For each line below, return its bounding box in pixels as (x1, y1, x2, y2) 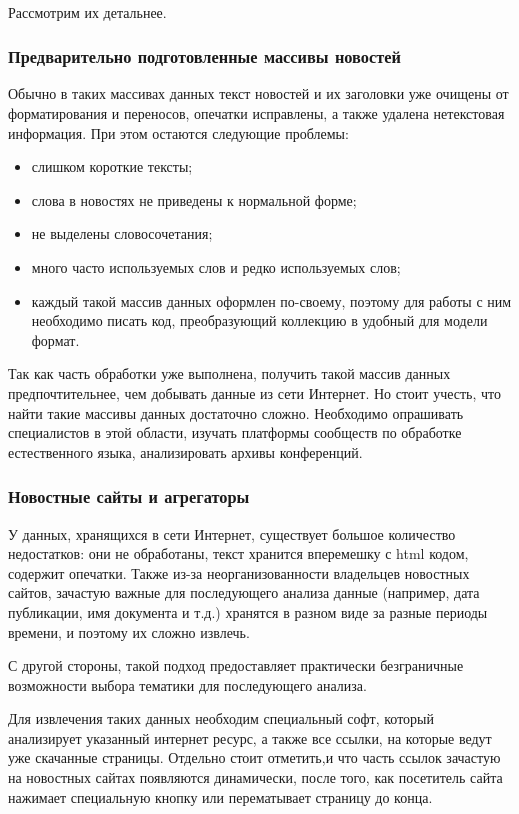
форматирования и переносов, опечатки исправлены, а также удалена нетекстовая (8, 103, 505, 123)
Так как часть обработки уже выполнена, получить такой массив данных (8, 363, 451, 384)
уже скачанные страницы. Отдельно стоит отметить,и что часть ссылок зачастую (8, 747, 501, 768)
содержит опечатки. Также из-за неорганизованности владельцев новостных (8, 562, 470, 583)
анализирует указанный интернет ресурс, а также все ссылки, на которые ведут (8, 727, 492, 748)
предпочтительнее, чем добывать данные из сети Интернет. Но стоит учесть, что (8, 382, 501, 403)
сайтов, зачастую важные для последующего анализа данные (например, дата (8, 582, 480, 603)
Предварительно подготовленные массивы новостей (8, 44, 401, 69)
